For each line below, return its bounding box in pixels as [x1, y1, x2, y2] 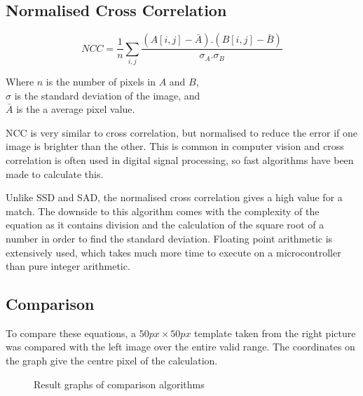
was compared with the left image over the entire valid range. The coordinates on [6, 339, 355, 354]
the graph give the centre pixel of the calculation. [6, 353, 218, 368]
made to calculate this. [6, 166, 104, 181]
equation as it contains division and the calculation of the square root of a [6, 217, 324, 232]
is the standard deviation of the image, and [14, 88, 200, 102]
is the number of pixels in [46, 74, 156, 88]
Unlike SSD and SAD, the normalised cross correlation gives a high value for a [6, 190, 343, 205]
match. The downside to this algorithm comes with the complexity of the [6, 203, 320, 218]
